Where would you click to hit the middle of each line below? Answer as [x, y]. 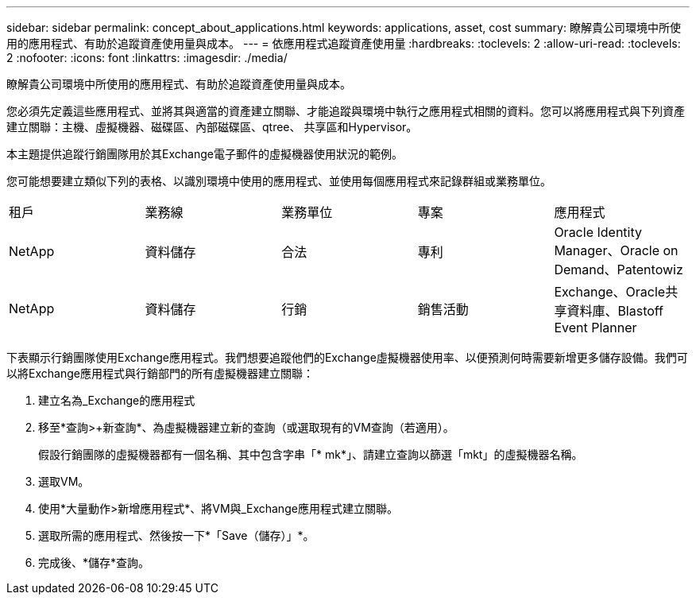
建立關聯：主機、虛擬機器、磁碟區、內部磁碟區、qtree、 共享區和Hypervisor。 [212, 127]
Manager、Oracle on [616, 250]
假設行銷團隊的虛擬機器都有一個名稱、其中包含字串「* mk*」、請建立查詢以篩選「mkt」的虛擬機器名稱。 [311, 454]
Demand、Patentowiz [619, 269]
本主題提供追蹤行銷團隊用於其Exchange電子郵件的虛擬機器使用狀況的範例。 [205, 154]
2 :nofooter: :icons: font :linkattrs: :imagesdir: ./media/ [147, 58]
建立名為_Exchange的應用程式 [117, 400]
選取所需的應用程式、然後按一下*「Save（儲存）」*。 [176, 535]
